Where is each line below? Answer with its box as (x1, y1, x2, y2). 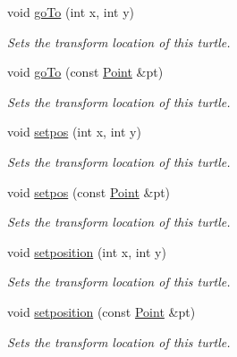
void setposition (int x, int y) (7, 242, 166, 261)
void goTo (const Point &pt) (7, 62, 164, 81)
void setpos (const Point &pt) (7, 182, 171, 201)
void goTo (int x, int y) (7, 3, 134, 21)
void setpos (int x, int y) (7, 122, 141, 141)
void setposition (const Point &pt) (7, 302, 196, 320)
